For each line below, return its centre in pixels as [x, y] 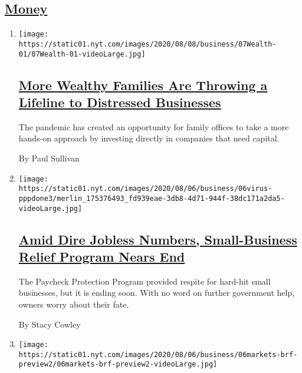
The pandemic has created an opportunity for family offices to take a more [154, 126]
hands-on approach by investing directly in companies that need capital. [149, 138]
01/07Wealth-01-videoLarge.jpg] [82, 54]
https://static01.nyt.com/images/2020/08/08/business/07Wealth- [147, 44]
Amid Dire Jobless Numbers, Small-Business [158, 239]
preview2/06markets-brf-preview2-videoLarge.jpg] [118, 364]
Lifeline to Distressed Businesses [120, 102]
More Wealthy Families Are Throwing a [143, 85]
